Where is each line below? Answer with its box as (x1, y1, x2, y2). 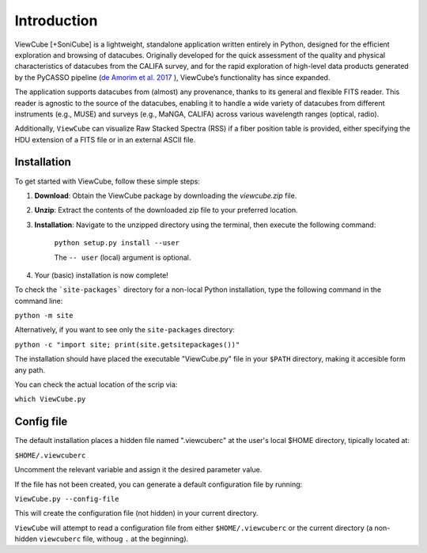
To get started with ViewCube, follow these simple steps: (14, 176, 201, 186)
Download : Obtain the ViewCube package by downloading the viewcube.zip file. (34, 191, 297, 200)
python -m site (14, 311, 74, 320)
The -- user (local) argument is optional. (54, 252, 191, 262)
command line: (14, 296, 63, 305)
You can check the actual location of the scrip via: (14, 380, 178, 389)
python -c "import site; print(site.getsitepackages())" (14, 340, 240, 349)
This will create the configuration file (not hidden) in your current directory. (14, 509, 259, 518)
